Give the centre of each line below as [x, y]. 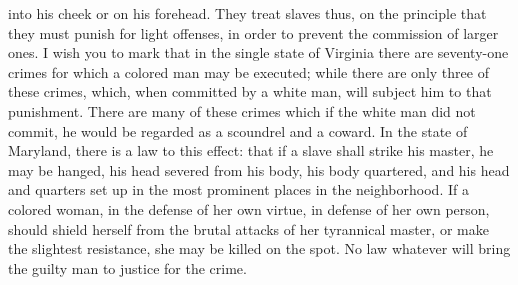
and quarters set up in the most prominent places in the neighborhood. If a [238, 189]
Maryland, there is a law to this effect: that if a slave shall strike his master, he [251, 150]
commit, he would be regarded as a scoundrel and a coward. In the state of [238, 130]
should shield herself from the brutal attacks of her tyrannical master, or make [248, 228]
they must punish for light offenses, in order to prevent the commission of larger [253, 32]
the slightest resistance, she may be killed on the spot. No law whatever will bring [259, 248]
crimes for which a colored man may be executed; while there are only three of [248, 71]
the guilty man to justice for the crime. [127, 267]
